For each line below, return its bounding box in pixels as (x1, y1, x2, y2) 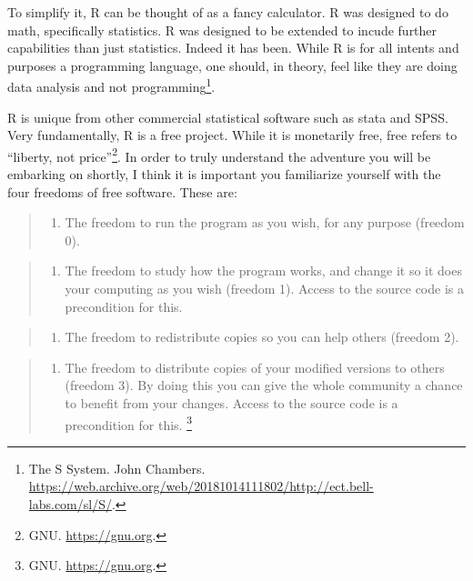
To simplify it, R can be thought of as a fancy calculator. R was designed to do (7, 3, 448, 21)
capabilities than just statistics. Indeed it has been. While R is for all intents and (7, 38, 459, 57)
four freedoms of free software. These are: (7, 182, 237, 201)
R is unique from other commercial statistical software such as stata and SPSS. (7, 107, 448, 126)
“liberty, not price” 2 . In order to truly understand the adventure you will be (7, 144, 431, 165)
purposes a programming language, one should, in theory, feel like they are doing (7, 55, 458, 75)
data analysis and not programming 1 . (7, 75, 216, 96)
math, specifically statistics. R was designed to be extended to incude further (7, 20, 438, 39)
